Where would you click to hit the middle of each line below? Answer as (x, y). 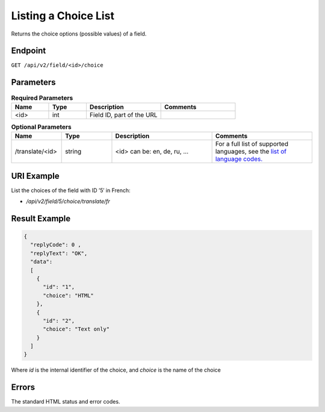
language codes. (239, 159)
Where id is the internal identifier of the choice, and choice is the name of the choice (116, 370)
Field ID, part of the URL (123, 114)
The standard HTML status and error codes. (66, 402)
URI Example (35, 176)
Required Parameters (42, 98)
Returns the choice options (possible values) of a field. (79, 34)
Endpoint (29, 51)
